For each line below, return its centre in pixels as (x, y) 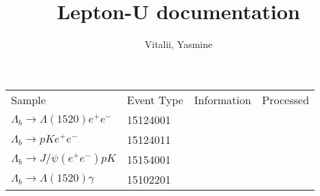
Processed (286, 99)
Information (222, 99)
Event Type (155, 99)
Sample (28, 99)
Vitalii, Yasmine (179, 44)
